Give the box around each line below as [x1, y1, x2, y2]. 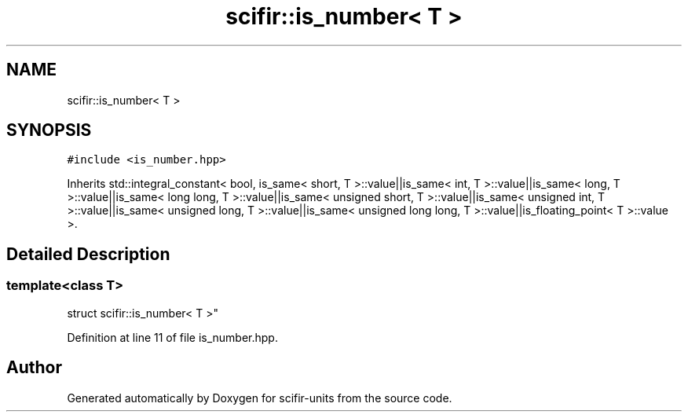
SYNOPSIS [6, 120, 92, 141]
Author [6, 357, 62, 378]
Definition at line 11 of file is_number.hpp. [67, 330, 278, 344]
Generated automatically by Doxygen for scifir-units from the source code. [67, 390, 452, 405]
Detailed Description [6, 244, 170, 264]
